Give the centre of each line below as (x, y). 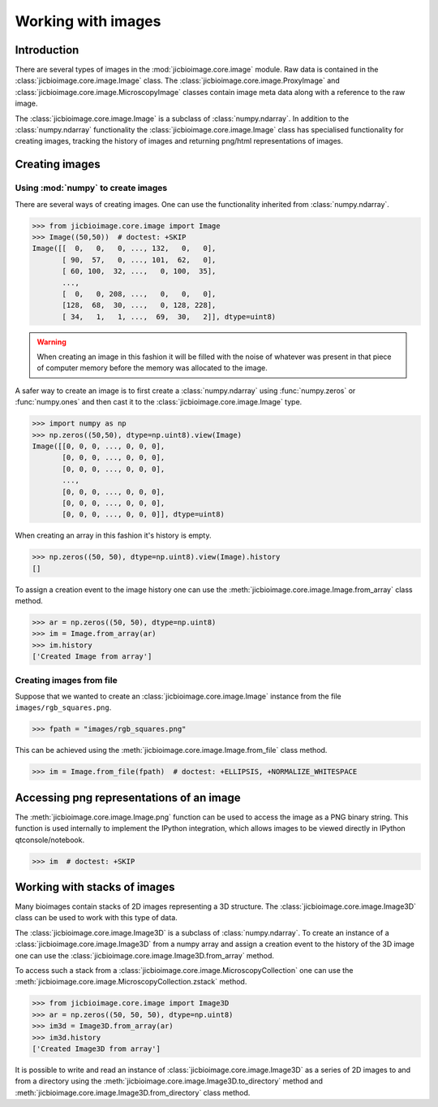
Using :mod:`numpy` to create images (91, 188)
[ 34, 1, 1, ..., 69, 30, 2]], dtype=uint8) (169, 316)
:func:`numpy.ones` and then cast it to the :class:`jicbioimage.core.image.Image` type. (159, 402)
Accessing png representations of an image (128, 797)
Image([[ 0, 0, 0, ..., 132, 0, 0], (124, 249)
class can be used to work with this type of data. (96, 918)
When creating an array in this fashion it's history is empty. (113, 535)
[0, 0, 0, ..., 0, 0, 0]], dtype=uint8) (143, 515)
